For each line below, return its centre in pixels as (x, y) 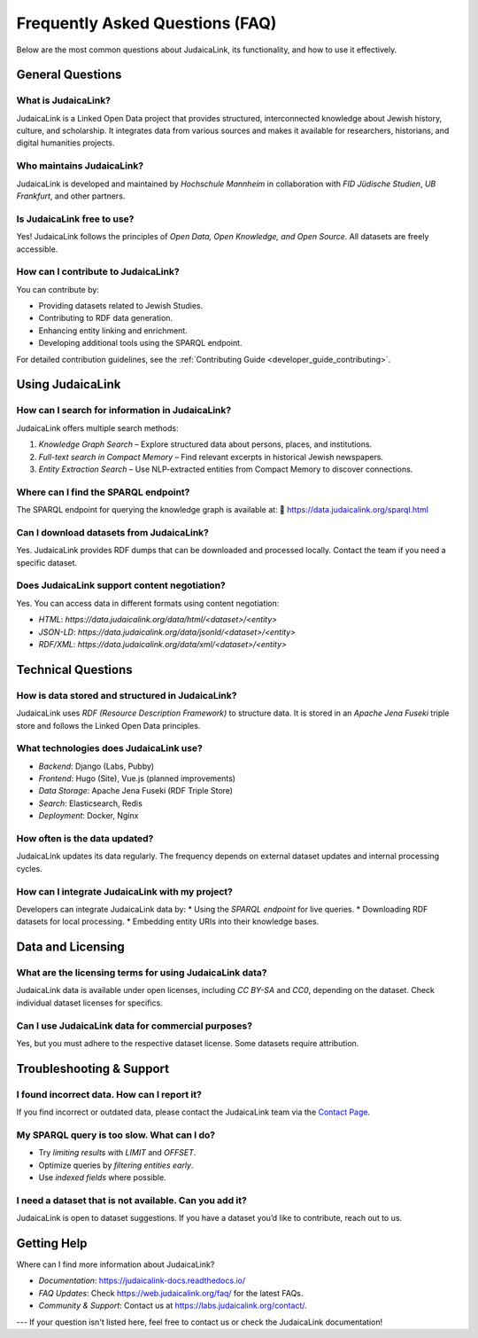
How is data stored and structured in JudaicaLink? (127, 695)
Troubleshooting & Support (93, 1068)
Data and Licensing (71, 947)
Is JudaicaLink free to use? (75, 219)
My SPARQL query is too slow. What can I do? (116, 1135)
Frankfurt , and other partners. (71, 196)
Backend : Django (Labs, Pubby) (96, 766)
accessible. (37, 249)
